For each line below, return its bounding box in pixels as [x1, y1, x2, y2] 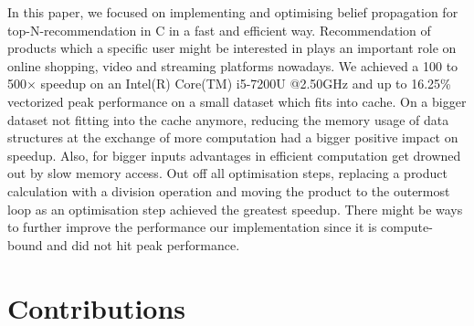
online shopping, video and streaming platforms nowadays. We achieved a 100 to [7, 56, 458, 75]
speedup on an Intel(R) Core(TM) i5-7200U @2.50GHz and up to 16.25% [40, 74, 451, 93]
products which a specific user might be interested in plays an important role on [7, 38, 457, 58]
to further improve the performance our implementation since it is [7, 217, 377, 237]
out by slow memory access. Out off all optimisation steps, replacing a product [7, 163, 448, 183]
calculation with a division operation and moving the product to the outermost [7, 181, 450, 200]
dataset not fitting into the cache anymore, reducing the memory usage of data [7, 110, 449, 129]
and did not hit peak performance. [47, 235, 240, 254]
